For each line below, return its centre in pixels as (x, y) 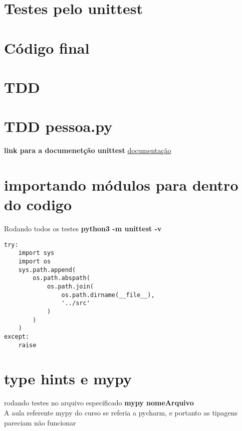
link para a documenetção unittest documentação (88, 150)
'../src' (76, 303)
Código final (47, 47)
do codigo (38, 204)
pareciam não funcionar (40, 422)
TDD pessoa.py (58, 126)
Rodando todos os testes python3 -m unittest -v (83, 229)
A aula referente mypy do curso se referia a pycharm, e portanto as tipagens (121, 412)
